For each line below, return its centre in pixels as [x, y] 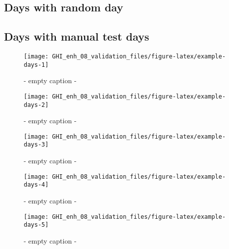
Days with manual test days [77, 36]
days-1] [36, 65]
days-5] [36, 225]
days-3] [36, 145]
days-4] [36, 185]
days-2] [36, 105]
